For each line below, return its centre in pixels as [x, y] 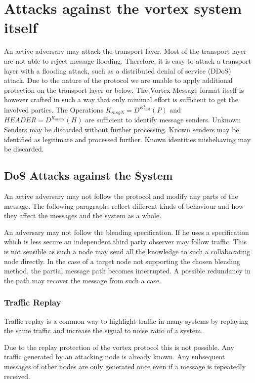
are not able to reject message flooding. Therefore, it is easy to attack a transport [127, 60]
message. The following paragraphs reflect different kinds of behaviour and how [124, 206]
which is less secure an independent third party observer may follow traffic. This [126, 242]
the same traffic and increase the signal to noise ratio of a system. [104, 330]
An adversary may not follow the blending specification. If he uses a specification [127, 232]
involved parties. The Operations [54, 109]
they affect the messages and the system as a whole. [83, 215]
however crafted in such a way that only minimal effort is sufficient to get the [121, 99]
